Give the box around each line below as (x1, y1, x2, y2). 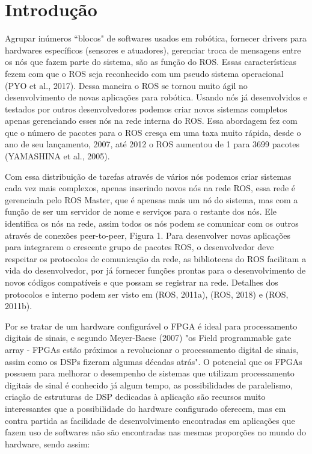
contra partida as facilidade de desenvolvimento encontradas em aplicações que (5, 414, 295, 426)
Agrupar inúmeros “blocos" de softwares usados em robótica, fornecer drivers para (5, 32, 307, 44)
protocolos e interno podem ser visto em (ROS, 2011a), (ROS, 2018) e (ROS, (5, 287, 289, 300)
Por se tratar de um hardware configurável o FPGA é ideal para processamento (5, 319, 298, 332)
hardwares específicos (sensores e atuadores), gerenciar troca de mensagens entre (5, 43, 301, 56)
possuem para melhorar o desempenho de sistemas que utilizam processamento (5, 367, 295, 379)
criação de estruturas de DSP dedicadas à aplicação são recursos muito (5, 390, 266, 403)
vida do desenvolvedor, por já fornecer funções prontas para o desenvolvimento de (5, 264, 306, 277)
